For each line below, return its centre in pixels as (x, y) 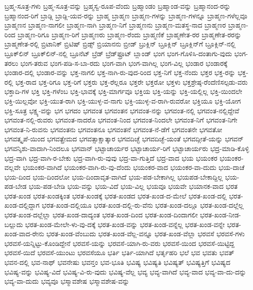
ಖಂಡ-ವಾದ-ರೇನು (24, 234)
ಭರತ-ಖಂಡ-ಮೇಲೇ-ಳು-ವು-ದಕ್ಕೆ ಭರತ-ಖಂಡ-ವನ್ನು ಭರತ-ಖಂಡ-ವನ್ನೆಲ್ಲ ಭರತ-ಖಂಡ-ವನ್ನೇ (125, 224)
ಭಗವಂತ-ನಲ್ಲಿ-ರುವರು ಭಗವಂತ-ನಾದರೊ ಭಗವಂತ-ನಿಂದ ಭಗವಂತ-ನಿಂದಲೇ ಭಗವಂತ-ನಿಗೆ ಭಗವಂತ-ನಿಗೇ (121, 120)
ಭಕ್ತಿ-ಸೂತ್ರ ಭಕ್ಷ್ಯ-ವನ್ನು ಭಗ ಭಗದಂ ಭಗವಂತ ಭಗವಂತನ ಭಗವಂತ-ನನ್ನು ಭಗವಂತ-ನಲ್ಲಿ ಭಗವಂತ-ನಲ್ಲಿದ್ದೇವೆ (122, 110)
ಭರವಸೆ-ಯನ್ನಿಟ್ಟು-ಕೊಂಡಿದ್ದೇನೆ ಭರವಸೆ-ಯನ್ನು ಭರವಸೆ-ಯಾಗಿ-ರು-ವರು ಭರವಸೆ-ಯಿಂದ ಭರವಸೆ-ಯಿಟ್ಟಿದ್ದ (119, 243)
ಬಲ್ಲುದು (14, 224)
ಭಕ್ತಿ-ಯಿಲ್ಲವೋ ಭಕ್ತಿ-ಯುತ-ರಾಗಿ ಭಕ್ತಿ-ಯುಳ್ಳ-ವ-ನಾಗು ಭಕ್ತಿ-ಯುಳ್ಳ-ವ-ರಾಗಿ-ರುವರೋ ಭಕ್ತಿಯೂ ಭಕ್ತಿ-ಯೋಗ (123, 100)
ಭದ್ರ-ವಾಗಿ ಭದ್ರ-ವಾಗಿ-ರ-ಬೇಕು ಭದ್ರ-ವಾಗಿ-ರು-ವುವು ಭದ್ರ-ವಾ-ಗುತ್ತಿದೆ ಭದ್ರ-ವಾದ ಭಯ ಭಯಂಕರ (111, 158)
